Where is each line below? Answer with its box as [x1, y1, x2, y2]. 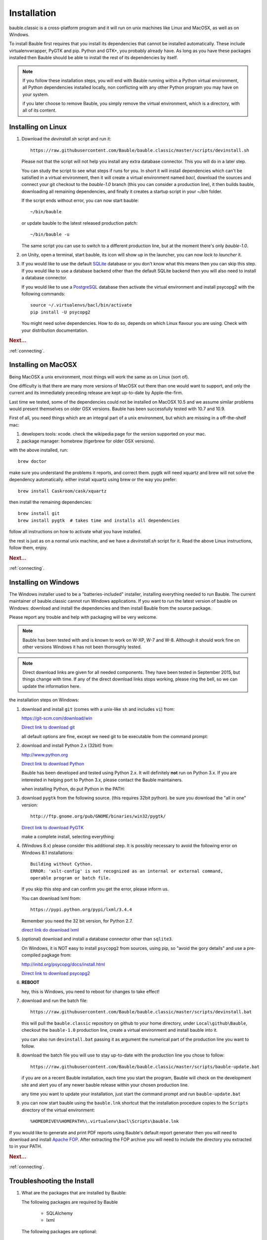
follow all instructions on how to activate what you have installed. [9, 529, 142, 535]
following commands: [21, 291, 65, 297]
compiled [21, 952, 41, 958]
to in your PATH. [9, 1143, 42, 1149]
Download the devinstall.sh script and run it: [21, 136, 111, 142]
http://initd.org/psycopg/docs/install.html [21, 961, 105, 967]
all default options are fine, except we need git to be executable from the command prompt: [21, 733, 209, 739]
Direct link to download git [21, 724, 75, 730]
